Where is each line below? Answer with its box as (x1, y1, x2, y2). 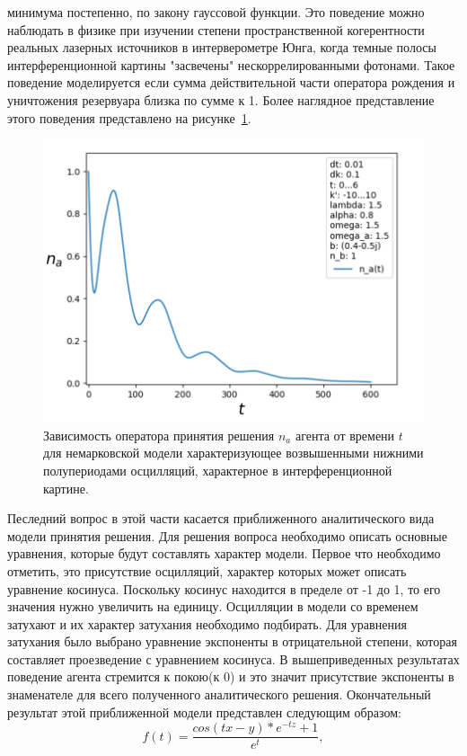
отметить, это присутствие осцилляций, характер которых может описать (7, 561, 407, 580)
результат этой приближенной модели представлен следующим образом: (7, 702, 401, 721)
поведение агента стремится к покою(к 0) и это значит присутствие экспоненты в (7, 667, 454, 686)
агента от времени (295, 425, 395, 444)
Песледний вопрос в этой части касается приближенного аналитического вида (7, 509, 435, 528)
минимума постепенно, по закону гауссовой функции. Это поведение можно (7, 3, 425, 21)
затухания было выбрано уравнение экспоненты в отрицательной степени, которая (7, 632, 457, 651)
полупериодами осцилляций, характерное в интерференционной (43, 460, 392, 479)
